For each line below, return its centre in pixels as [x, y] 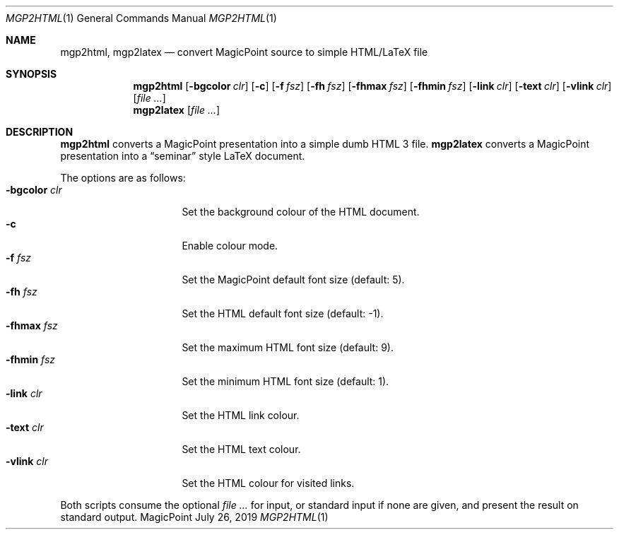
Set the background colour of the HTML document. [301, 212]
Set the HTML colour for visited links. [268, 483]
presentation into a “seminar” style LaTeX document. [183, 156]
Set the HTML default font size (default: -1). [283, 313]
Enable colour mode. [230, 246]
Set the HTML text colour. [241, 449]
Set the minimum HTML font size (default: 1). [285, 381]
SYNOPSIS [31, 74]
